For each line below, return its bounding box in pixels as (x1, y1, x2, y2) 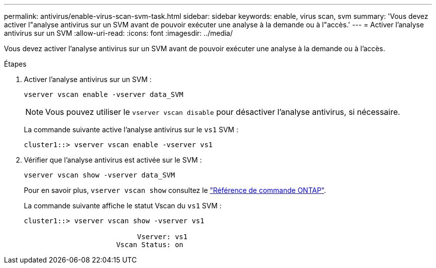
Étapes (4, 60, 27, 68)
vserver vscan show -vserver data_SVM (24, 171, 175, 179)
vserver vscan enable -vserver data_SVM (24, 90, 184, 98)
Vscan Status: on (116, 241, 184, 249)
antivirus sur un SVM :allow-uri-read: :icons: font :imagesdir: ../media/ (4, 29, 233, 37)
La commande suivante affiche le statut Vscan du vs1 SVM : (24, 201, 222, 210)
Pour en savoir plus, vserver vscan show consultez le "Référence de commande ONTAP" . (24, 186, 327, 194)
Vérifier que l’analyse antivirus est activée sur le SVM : (24, 156, 202, 164)
